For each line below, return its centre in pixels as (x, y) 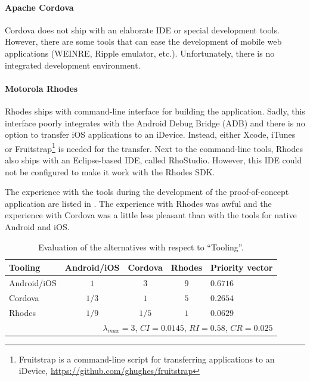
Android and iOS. (37, 226)
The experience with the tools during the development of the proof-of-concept (147, 192)
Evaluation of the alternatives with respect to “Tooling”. (141, 247)
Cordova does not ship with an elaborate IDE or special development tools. (142, 30)
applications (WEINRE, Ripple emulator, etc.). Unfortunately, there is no (140, 53)
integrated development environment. (73, 65)
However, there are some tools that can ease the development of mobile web (143, 41)
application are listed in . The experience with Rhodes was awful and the (138, 203)
